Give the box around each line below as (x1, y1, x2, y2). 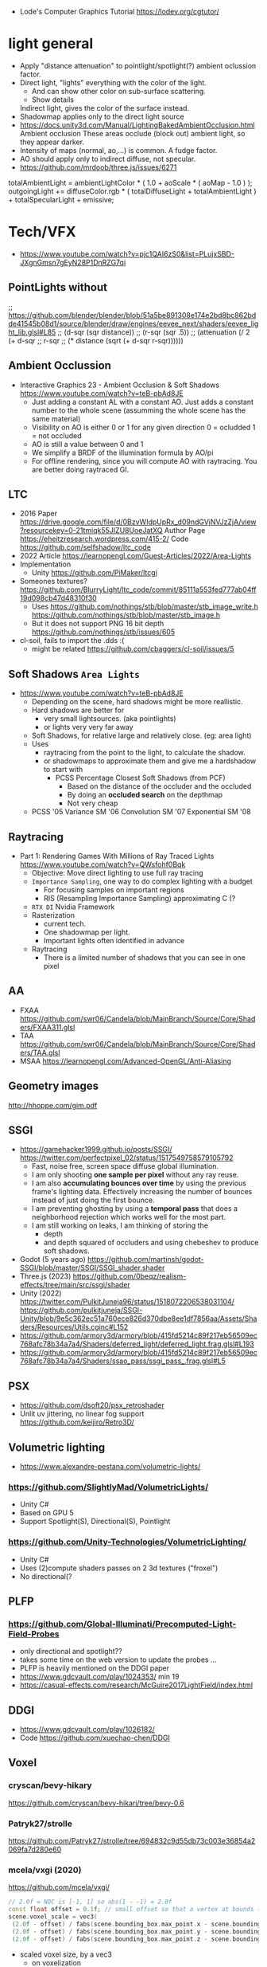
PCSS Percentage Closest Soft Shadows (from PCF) (55, 773, 226, 783)
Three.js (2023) (19, 1271, 72, 1281)
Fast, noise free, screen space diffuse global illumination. (31, 1162, 219, 1171)
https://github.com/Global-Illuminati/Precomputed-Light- (8, 1618, 237, 1629)
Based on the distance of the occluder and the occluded (67, 782, 252, 791)
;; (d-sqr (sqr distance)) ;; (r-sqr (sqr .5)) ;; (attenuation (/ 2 (57, 327, 250, 337)
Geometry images (8, 1079, 99, 1093)
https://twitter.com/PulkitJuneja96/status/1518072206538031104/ (19, 1297, 234, 1307)
